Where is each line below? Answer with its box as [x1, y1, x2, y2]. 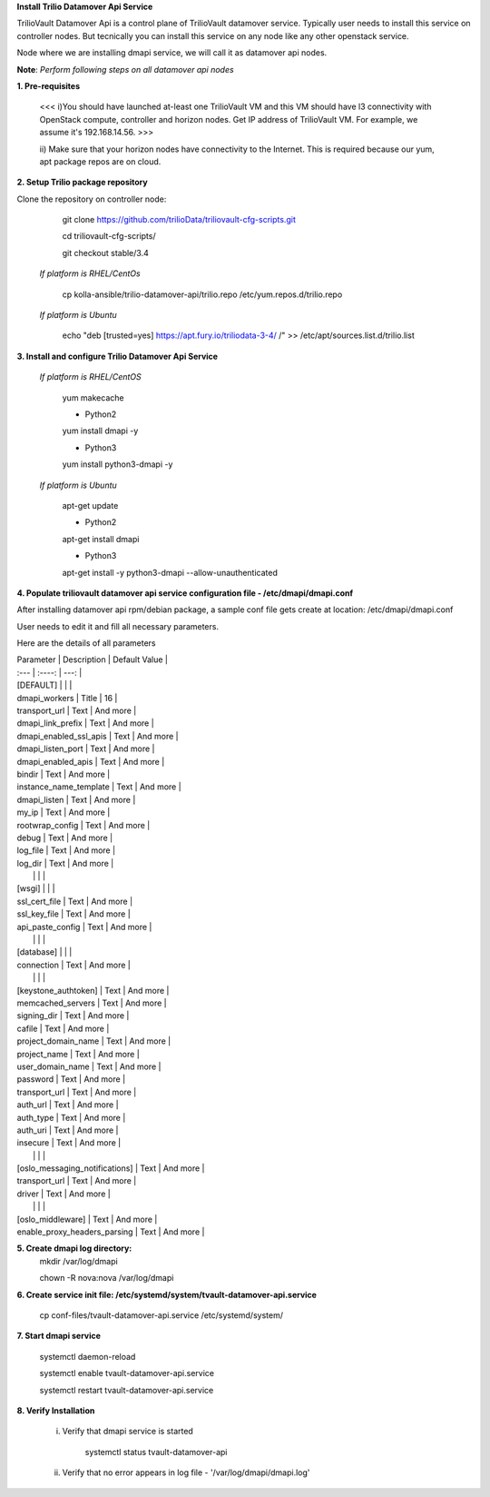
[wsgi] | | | [16, 883, 55, 894]
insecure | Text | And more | [16, 1137, 122, 1148]
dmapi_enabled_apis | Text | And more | [16, 756, 165, 767]
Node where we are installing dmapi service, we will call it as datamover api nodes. [16, 47, 328, 58]
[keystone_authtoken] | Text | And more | [16, 985, 170, 996]
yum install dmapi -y [62, 425, 139, 436]
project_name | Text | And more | [16, 1048, 140, 1059]
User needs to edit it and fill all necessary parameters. [16, 620, 220, 631]
